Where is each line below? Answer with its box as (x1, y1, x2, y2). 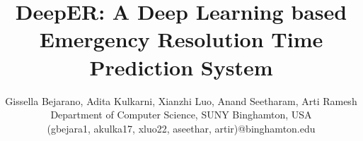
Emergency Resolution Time (39, 25, 323, 54)
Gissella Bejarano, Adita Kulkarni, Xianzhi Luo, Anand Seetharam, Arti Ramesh (5, 93, 357, 108)
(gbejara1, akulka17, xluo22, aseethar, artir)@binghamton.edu (47, 121, 316, 135)
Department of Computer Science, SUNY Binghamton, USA (50, 107, 312, 122)
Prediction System (89, 52, 273, 81)
